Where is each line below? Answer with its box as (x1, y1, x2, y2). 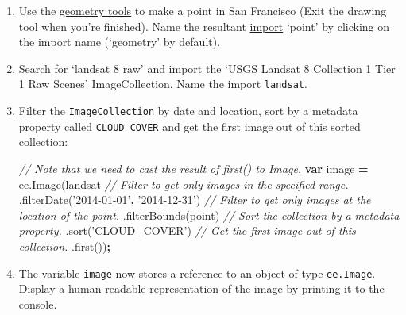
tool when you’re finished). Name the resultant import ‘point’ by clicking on (18, 17, 390, 34)
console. (18, 295, 57, 312)
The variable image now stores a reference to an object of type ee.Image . (18, 264, 376, 281)
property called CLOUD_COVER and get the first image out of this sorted (18, 117, 361, 134)
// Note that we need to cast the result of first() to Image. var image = (18, 159, 369, 176)
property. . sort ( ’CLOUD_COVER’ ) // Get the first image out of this (18, 222, 356, 239)
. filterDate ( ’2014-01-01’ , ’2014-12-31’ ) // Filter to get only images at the (18, 191, 371, 208)
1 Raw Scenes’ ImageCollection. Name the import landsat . (18, 75, 307, 92)
